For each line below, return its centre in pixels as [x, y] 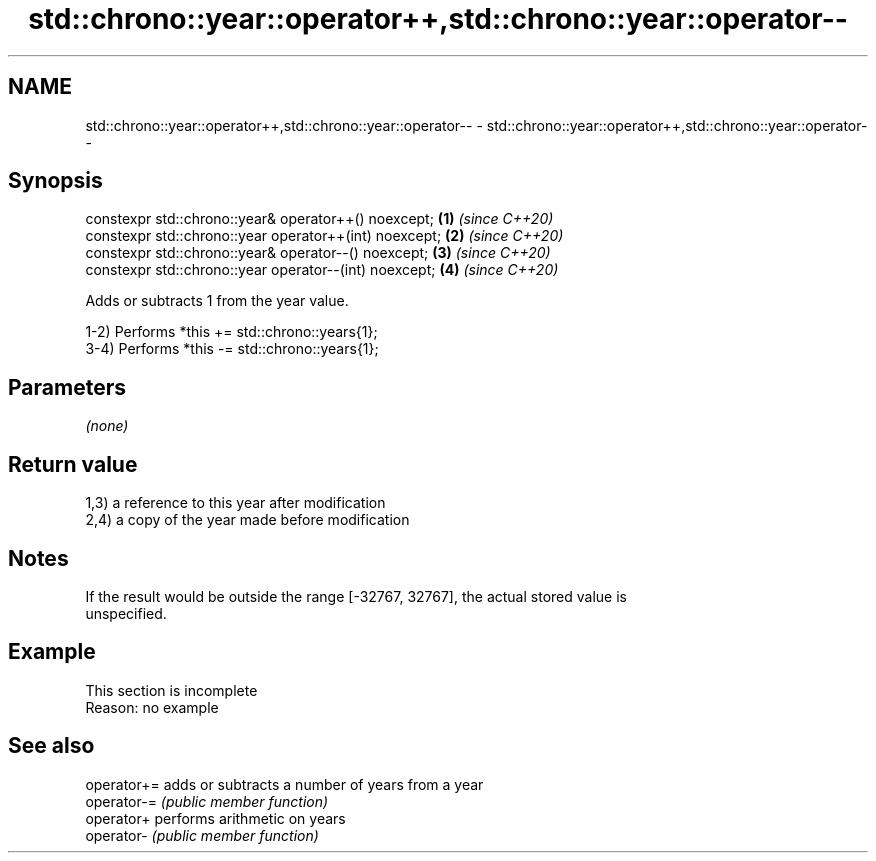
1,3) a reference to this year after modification [235, 503]
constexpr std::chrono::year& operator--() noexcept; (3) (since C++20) [318, 253]
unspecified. [126, 613]
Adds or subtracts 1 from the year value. [217, 301]
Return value [73, 464]
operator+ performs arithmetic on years [215, 818]
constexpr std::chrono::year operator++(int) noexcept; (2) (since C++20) [324, 236]
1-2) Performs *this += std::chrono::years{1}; [231, 332]
